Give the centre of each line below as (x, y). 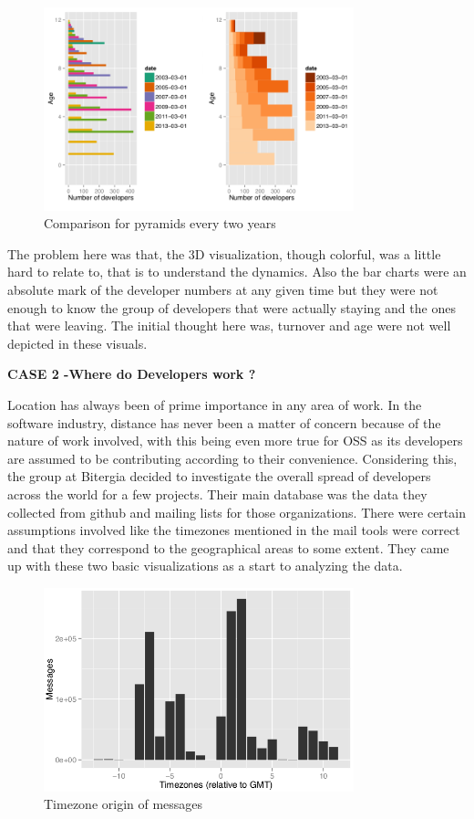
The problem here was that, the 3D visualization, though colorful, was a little (224, 253)
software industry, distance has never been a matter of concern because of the (224, 422)
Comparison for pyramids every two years (160, 223)
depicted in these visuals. (77, 343)
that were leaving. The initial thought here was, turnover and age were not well (229, 325)
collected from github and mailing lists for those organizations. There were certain (237, 512)
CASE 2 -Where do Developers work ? (132, 374)
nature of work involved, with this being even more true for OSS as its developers (235, 441)
